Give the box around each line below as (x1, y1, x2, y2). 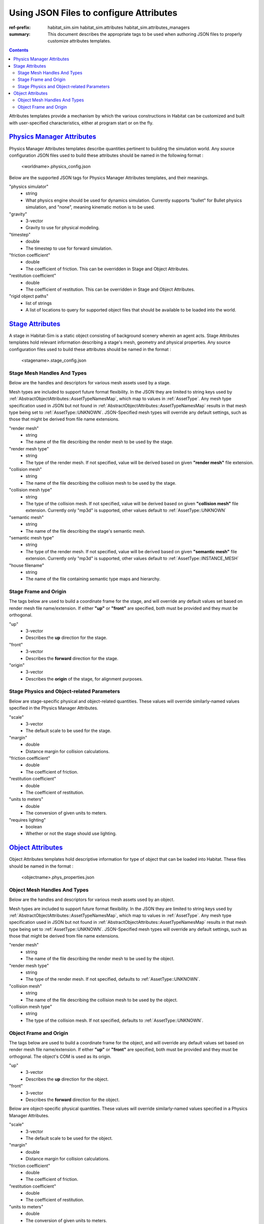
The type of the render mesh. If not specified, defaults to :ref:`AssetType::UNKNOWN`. (25, 976, 200, 982)
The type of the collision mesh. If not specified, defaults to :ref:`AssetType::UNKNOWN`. (25, 1017, 204, 1023)
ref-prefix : (9, 24, 31, 30)
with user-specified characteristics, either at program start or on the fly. (9, 120, 154, 126)
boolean (25, 824, 43, 829)
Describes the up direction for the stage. (25, 635, 108, 641)
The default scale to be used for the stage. (25, 728, 112, 734)
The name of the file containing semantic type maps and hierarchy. (25, 576, 161, 582)
